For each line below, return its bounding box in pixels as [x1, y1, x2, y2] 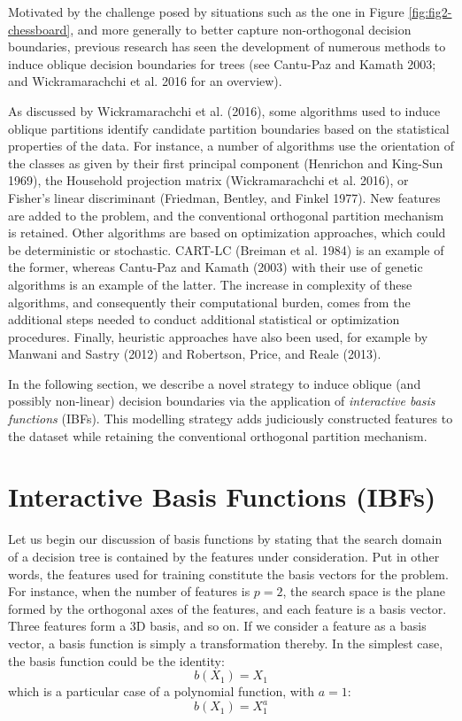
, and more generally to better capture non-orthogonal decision [70, 19, 412, 38]
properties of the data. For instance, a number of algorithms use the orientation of [8, 136, 454, 155]
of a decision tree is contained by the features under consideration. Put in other [8, 547, 440, 565]
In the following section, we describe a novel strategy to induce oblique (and [8, 374, 421, 392]
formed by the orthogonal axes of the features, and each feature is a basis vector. [8, 599, 447, 617]
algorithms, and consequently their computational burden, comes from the [8, 292, 411, 311]
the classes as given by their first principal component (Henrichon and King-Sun [8, 153, 443, 172]
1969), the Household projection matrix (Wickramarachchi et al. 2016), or [8, 171, 409, 190]
